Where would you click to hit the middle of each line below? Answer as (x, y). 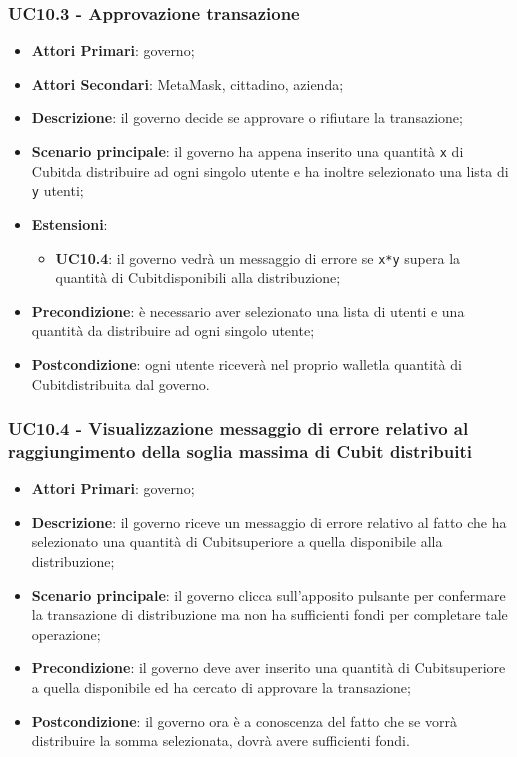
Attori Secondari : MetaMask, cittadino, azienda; (187, 83)
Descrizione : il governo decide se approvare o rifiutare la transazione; (247, 117)
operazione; (66, 633)
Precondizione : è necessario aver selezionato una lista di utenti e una (248, 310)
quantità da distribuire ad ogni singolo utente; (173, 330)
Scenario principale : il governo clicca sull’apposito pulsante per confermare (268, 594)
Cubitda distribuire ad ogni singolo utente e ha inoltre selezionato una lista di (270, 170)
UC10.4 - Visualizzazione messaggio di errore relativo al (238, 428)
